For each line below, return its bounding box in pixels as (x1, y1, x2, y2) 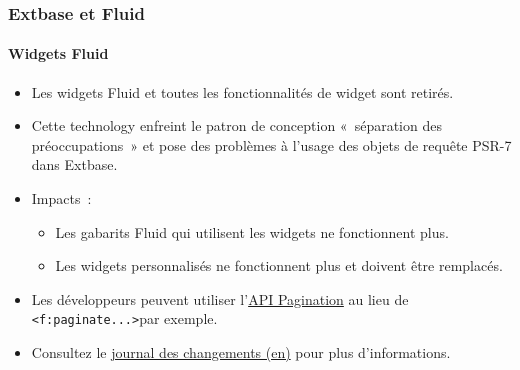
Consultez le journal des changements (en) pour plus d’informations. (31, 342, 451, 363)
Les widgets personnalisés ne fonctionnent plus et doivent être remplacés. (55, 255, 503, 276)
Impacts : (31, 188, 92, 209)
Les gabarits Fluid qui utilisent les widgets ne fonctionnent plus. (55, 221, 449, 242)
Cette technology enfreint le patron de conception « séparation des (31, 115, 442, 136)
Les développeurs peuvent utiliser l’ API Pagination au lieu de (31, 288, 409, 309)
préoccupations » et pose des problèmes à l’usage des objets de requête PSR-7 (31, 134, 512, 155)
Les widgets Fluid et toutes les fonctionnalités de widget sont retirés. (31, 81, 454, 102)
